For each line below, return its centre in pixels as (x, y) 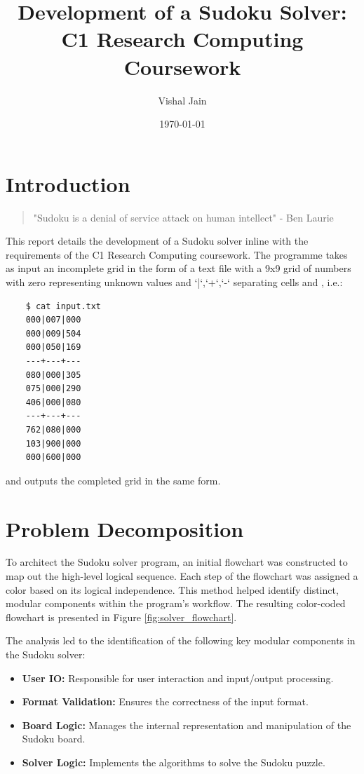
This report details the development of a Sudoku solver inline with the (157, 241)
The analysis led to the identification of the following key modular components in (181, 640)
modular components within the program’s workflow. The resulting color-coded (176, 603)
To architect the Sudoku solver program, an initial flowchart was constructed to (177, 562)
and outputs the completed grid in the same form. (113, 480)
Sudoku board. (54, 739)
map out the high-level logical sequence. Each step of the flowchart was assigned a (182, 576)
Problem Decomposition (125, 528)
